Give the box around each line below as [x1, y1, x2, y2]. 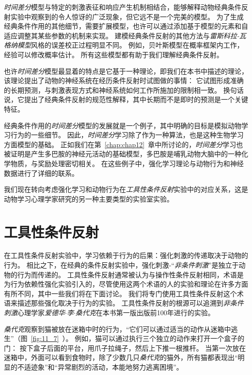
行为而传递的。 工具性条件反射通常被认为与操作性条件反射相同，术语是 [17, 269, 244, 279]
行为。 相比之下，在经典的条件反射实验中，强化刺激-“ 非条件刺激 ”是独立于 [4, 260, 239, 270]
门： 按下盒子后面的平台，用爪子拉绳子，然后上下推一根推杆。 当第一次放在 [4, 342, 246, 353]
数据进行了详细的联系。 [4, 168, 79, 178]
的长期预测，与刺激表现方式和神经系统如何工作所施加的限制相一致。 [4, 85, 221, 95]
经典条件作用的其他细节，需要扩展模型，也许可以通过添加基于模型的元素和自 [4, 21, 248, 31]
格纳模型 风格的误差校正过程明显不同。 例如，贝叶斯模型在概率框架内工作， [4, 40, 244, 50]
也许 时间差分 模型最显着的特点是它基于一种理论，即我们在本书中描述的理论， [4, 66, 248, 76]
